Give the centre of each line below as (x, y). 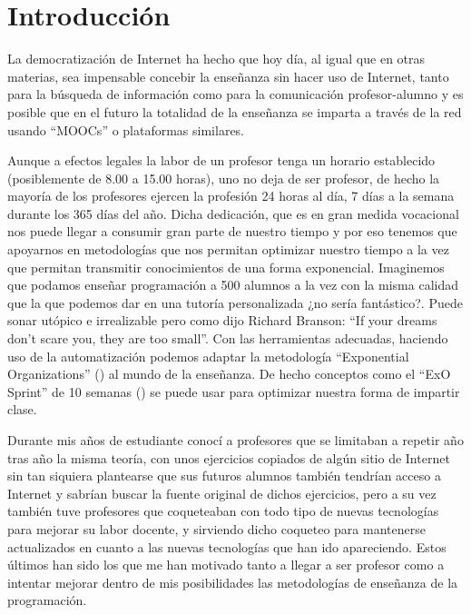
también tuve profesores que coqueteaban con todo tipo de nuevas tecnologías (223, 511)
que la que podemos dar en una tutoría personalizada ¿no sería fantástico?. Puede (235, 302)
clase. (22, 409)
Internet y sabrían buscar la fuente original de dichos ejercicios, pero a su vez (222, 493)
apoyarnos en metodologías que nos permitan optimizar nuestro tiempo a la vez (228, 249)
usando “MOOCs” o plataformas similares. (126, 129)
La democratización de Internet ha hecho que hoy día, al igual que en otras (216, 59)
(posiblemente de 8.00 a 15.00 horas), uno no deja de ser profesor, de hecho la (224, 178)
